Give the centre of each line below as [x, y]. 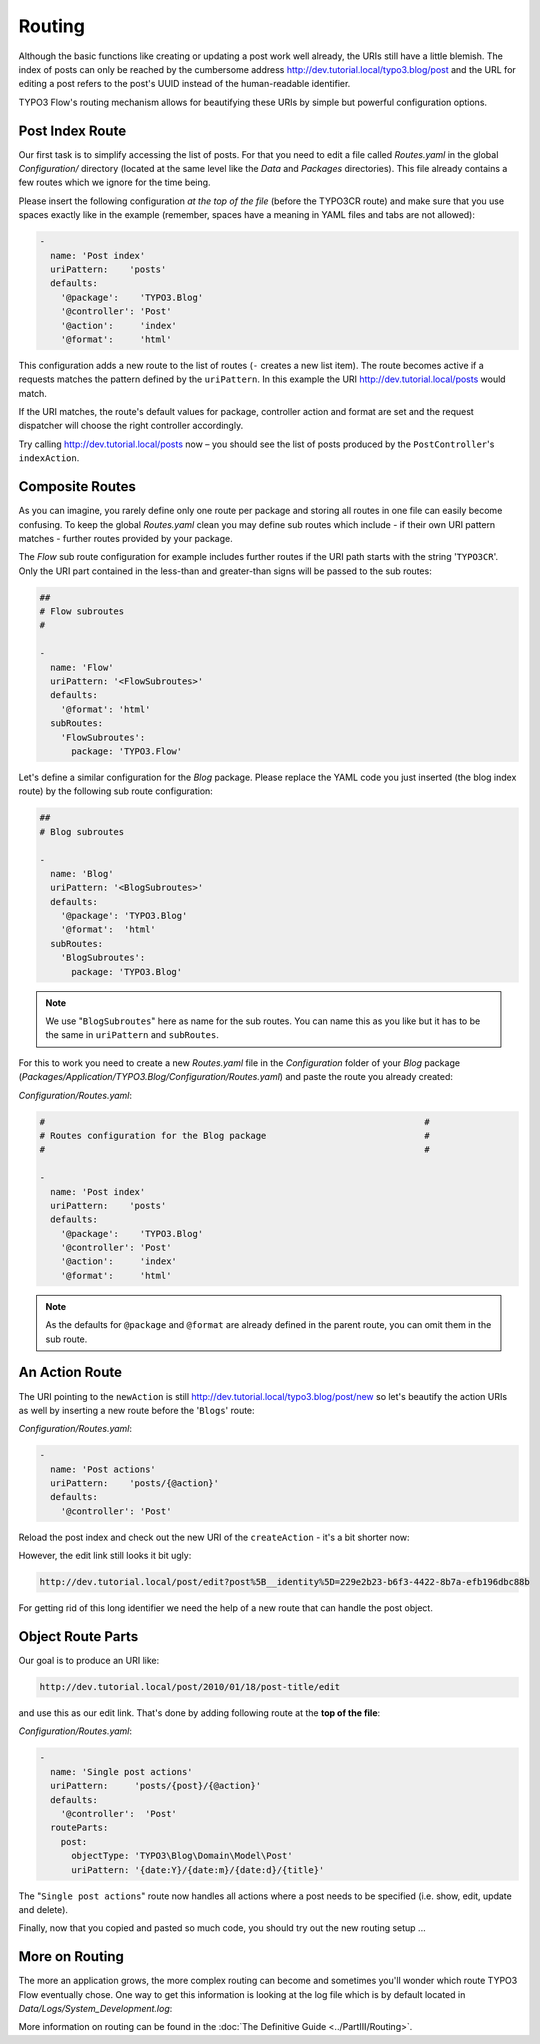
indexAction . [49, 458]
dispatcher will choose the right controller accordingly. [131, 426]
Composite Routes [77, 486]
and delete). [43, 1909]
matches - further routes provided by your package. [126, 538]
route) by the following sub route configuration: [116, 791]
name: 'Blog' [82, 873]
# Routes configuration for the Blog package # [234, 1135]
